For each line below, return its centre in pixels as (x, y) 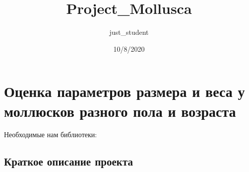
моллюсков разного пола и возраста (120, 111)
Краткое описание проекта (68, 161)
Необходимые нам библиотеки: (51, 134)
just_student (129, 32)
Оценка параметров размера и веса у (124, 91)
